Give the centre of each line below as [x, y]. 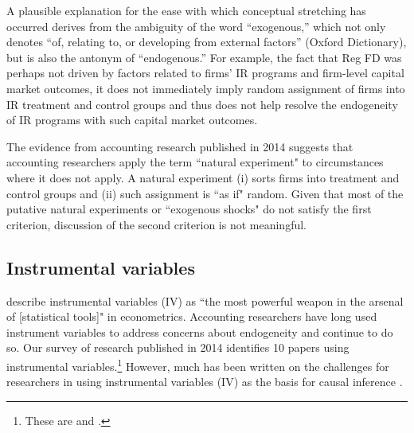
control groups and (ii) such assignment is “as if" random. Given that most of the [205, 193]
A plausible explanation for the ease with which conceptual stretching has [186, 10]
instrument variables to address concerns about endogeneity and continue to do [200, 332]
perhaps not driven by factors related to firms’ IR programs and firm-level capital [205, 73]
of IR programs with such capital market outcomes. [132, 120]
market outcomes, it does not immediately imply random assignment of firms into [206, 88]
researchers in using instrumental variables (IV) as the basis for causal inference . [205, 382]
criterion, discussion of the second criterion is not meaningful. [157, 224]
